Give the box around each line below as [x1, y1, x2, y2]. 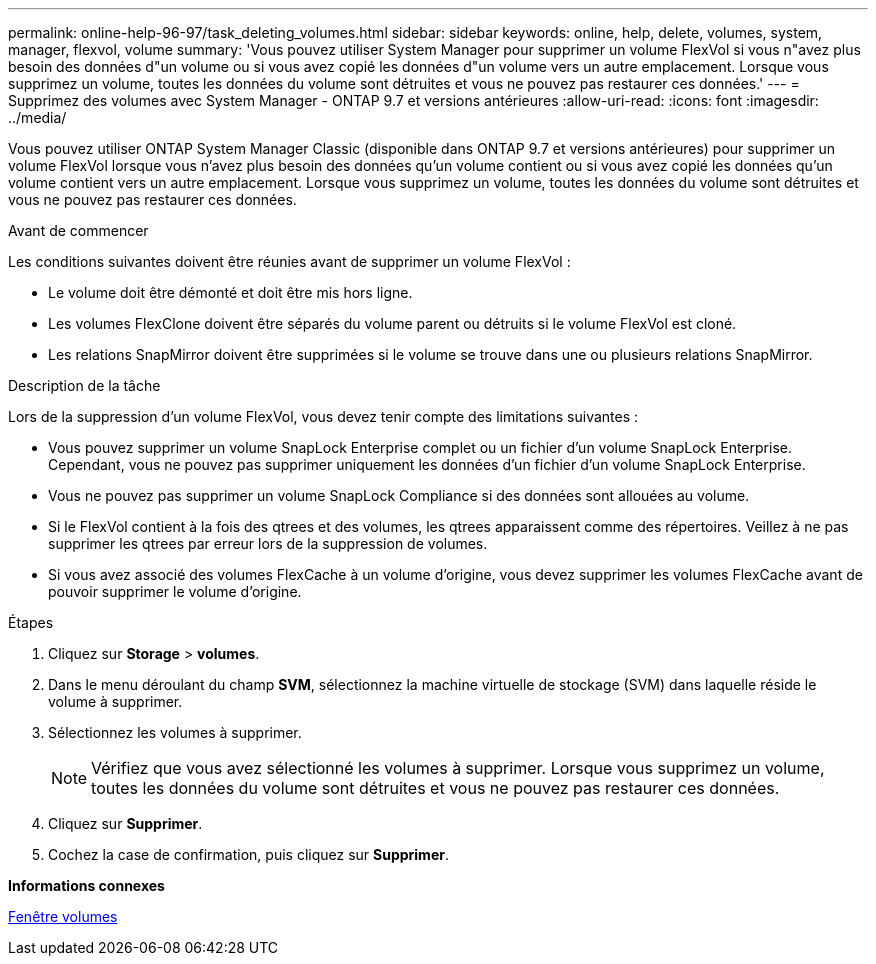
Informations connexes [8, 877, 165, 894]
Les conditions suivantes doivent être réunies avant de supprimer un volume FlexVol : [8, 253, 571, 270]
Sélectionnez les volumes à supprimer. [48, 724, 302, 741]
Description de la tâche [8, 377, 161, 394]
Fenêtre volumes [8, 908, 118, 925]
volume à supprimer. [48, 693, 183, 710]
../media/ [8, 109, 67, 126]
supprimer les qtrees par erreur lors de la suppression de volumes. [48, 535, 488, 552]
